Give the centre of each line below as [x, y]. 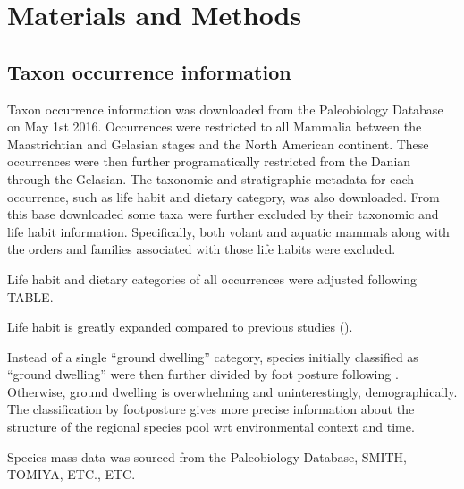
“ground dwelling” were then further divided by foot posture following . [203, 374]
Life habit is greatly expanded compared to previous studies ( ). [180, 327]
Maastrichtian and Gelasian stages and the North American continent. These [218, 143]
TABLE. [30, 296]
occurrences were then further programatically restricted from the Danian [209, 161]
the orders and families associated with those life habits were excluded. [202, 249]
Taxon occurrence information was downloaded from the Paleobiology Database [225, 109]
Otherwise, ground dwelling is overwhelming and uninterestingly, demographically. [232, 391]
